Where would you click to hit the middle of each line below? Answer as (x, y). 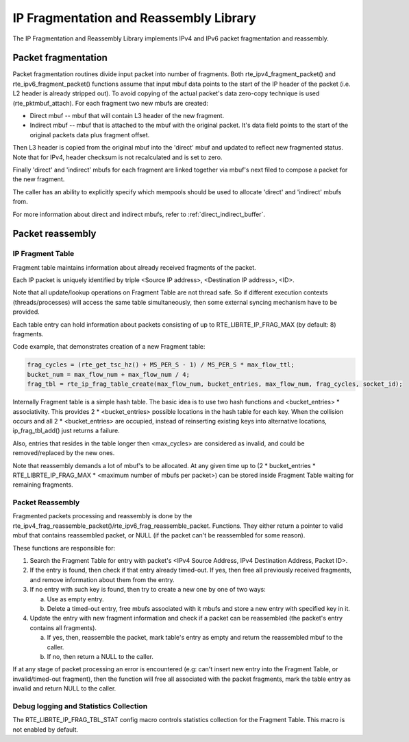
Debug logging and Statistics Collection (80, 706)
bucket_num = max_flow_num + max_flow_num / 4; (108, 374)
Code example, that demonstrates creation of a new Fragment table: (109, 347)
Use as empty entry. (75, 599)
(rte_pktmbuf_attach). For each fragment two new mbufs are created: (111, 103)
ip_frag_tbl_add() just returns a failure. (66, 431)
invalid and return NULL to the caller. (64, 688)
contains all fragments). (63, 627)
